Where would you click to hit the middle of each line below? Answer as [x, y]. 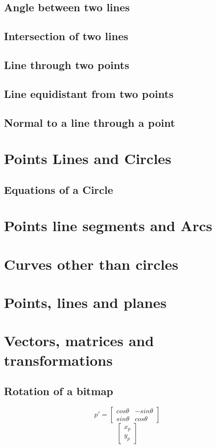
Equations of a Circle [59, 189]
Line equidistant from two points [89, 93]
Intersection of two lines [66, 36]
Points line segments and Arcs [108, 225]
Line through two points [67, 64]
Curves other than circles [91, 264]
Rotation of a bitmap [59, 391]
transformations [58, 360]
